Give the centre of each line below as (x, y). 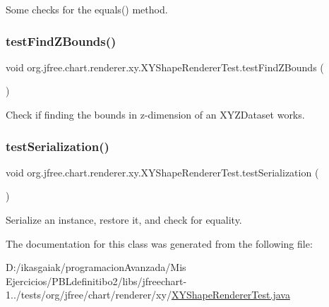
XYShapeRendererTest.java (231, 295)
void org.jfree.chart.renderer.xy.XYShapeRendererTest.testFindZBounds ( (165, 67)
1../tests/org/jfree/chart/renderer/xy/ (89, 295)
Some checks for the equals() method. (87, 9)
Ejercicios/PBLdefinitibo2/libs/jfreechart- (96, 281)
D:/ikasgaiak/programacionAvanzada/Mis (96, 267)
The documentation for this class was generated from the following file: (159, 243)
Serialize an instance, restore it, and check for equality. (124, 219)
